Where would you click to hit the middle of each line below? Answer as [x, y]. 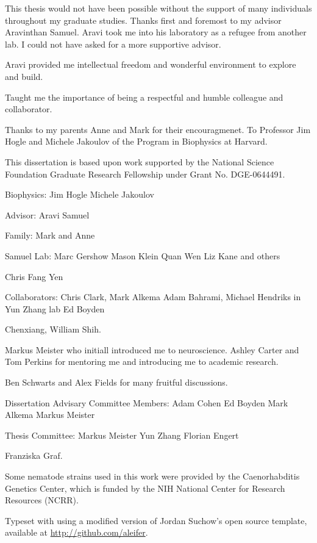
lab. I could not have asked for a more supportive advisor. [113, 44]
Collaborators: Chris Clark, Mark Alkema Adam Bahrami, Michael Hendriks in [153, 297]
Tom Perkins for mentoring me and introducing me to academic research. [142, 361]
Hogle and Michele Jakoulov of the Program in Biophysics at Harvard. [136, 141]
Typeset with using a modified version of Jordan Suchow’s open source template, [156, 520]
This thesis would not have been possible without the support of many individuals [158, 8]
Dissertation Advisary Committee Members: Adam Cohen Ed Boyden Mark [147, 402]
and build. [24, 76]
